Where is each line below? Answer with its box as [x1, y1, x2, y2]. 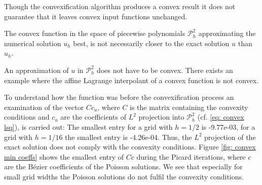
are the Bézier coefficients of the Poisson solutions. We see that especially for [4, 161, 243, 172]
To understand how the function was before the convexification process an [4, 92, 234, 102]
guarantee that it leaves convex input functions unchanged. [4, 11, 188, 21]
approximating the [198, 28, 256, 39]
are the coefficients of [60, 112, 126, 122]
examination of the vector [4, 101, 84, 112]
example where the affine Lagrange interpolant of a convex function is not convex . [4, 75, 259, 85]
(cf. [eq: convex [197, 112, 244, 122]
